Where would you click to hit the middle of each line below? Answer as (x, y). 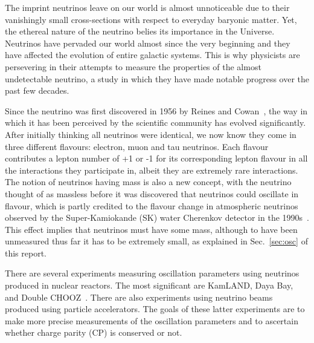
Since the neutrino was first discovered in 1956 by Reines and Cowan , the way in (156, 110)
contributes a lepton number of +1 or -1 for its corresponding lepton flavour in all (156, 158)
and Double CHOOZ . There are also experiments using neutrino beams (139, 297)
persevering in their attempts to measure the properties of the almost (133, 66)
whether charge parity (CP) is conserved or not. (94, 332)
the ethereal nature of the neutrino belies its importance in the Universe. (140, 31)
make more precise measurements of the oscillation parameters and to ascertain (152, 320)
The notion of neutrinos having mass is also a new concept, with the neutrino (148, 182)
